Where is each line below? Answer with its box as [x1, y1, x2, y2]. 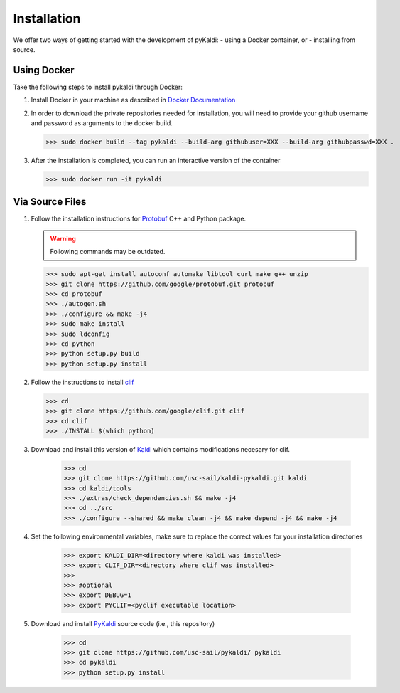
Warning [50, 234, 76, 243]
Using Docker [13, 64, 75, 76]
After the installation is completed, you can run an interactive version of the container [31, 156, 281, 164]
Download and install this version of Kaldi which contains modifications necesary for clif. [31, 445, 291, 453]
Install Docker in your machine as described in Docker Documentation [31, 96, 236, 105]
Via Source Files [13, 196, 87, 208]
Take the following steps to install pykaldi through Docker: [13, 83, 183, 91]
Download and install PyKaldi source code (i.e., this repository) [31, 619, 215, 628]
